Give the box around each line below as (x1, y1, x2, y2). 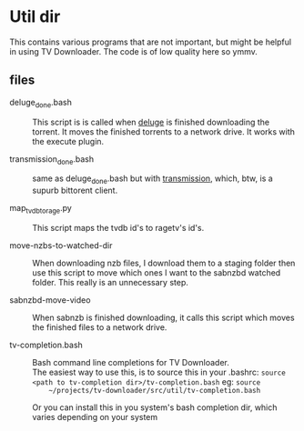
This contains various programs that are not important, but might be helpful (9, 36, 292, 47)
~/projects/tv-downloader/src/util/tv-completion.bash (48, 386, 261, 395)
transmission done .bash (9, 153, 94, 166)
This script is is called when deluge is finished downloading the (32, 116, 270, 127)
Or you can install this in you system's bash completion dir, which (32, 402, 278, 413)
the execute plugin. (32, 135, 105, 146)
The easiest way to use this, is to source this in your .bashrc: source (32, 366, 287, 377)
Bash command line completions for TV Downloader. (32, 356, 230, 367)
